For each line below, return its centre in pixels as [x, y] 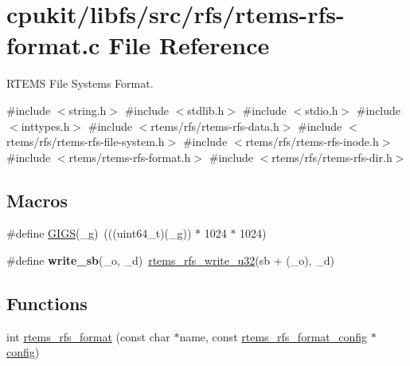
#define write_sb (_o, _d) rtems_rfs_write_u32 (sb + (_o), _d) [170, 260]
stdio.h [322, 110]
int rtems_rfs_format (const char [88, 336]
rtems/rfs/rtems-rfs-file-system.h [86, 142]
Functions [47, 303]
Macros [37, 200]
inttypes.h [45, 126]
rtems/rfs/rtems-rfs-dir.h [332, 157]
